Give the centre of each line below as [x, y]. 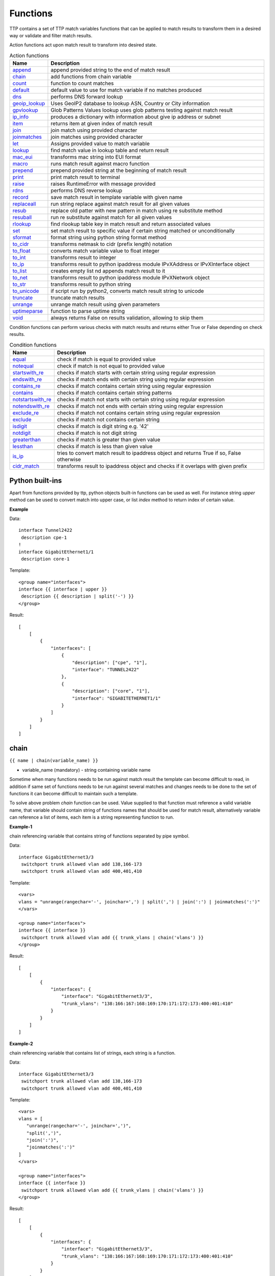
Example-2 [21, 1043]
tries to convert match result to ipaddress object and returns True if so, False [149, 453]
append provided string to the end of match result [111, 70]
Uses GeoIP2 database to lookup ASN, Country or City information [130, 104]
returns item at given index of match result [102, 124]
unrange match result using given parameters [105, 305]
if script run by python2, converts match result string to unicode [127, 291]
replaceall [24, 204]
